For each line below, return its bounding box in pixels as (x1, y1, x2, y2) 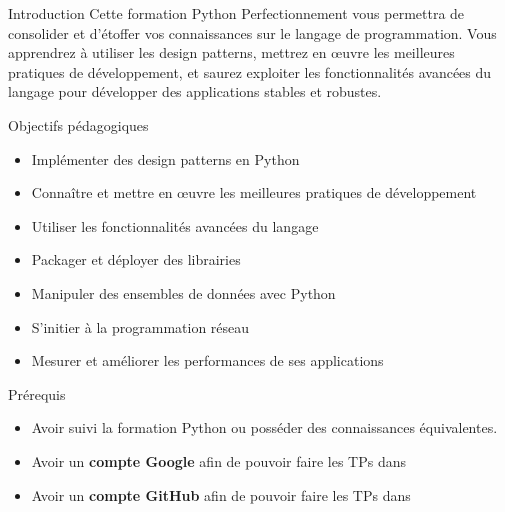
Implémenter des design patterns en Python (31, 148, 300, 169)
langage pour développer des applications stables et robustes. (8, 81, 382, 102)
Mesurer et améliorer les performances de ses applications (31, 350, 384, 371)
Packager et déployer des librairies (31, 249, 241, 270)
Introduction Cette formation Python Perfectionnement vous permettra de (8, 3, 465, 23)
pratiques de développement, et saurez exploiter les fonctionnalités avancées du (8, 61, 492, 82)
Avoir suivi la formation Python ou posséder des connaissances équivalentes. (31, 417, 498, 438)
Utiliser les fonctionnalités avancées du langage (31, 215, 319, 236)
